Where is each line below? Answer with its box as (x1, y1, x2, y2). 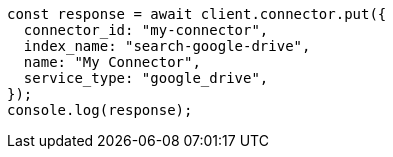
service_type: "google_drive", (23, 70, 269, 86)
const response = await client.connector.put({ (7, 6, 387, 22)
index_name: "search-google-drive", (23, 38, 311, 54)
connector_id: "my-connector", (23, 22, 269, 38)
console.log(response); (7, 102, 193, 118)
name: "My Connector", (23, 54, 201, 70)
